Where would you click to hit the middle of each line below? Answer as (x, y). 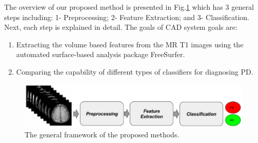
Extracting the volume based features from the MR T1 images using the (130, 44)
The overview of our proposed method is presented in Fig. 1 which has (114, 7)
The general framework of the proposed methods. (102, 135)
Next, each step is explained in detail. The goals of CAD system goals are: (121, 27)
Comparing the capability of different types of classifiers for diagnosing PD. (135, 71)
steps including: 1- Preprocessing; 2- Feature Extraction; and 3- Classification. (127, 17)
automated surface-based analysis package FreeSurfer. (101, 54)
